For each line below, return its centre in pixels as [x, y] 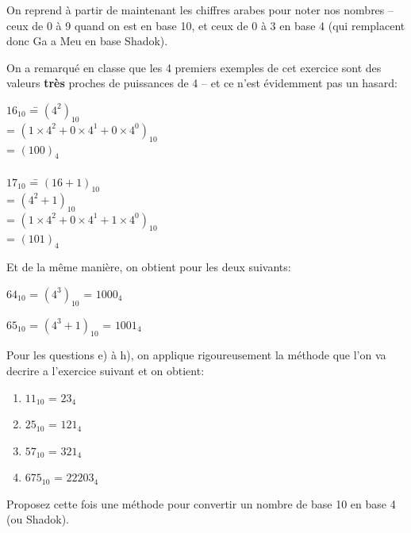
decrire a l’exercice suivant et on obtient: [106, 370]
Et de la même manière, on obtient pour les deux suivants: [149, 267]
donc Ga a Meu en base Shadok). [87, 41]
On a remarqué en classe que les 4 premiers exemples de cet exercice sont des [194, 67]
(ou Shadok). [38, 519]
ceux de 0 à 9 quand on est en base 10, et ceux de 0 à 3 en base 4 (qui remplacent [206, 25]
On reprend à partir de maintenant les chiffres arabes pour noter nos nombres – [200, 10]
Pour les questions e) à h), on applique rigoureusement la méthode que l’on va [196, 355]
